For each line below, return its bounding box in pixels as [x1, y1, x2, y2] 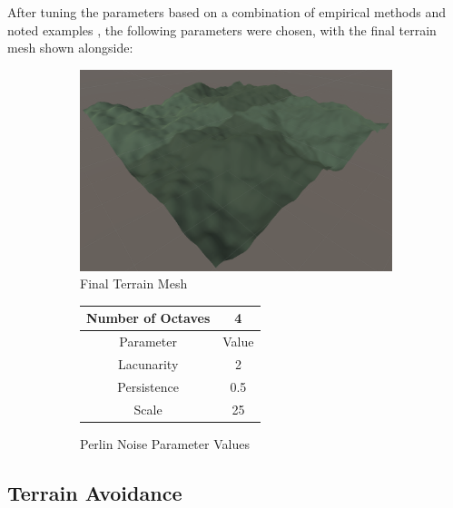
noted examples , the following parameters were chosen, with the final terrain [7, 20, 437, 39]
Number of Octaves [86, 308, 211, 327]
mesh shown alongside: [7, 38, 133, 57]
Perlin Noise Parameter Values [80, 434, 250, 453]
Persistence [117, 376, 179, 396]
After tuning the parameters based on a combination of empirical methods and [7, 3, 447, 21]
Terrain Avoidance [7, 478, 182, 506]
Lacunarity [117, 354, 179, 373]
